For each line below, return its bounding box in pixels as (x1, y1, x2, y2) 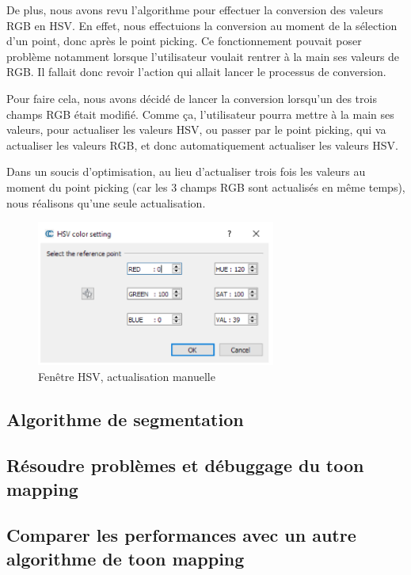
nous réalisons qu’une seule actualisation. (6, 194, 206, 211)
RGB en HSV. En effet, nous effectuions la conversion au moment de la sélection (6, 17, 398, 33)
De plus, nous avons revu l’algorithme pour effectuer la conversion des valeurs (6, 2, 383, 17)
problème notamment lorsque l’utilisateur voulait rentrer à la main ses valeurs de (6, 48, 400, 64)
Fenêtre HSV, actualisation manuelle (38, 367, 215, 384)
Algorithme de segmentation (6, 406, 244, 431)
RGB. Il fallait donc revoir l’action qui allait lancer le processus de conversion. (6, 63, 386, 80)
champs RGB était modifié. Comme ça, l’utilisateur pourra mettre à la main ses (6, 105, 394, 122)
